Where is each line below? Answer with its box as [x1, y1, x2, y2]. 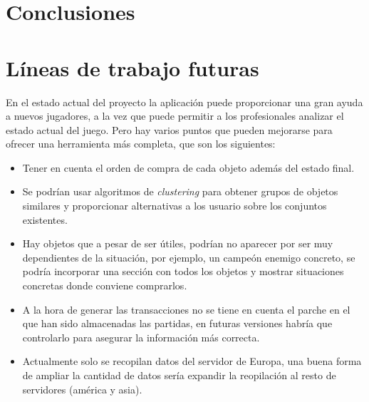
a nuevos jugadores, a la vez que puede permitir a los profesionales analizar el [6, 108, 344, 123]
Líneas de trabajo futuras [6, 53, 259, 82]
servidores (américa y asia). [22, 381, 142, 396]
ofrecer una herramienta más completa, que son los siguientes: [6, 136, 276, 151]
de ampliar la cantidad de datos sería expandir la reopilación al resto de [22, 368, 336, 382]
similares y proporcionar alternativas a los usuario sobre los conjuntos [22, 198, 327, 213]
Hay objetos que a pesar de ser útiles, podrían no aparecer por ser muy [22, 236, 333, 251]
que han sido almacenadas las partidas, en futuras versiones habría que [22, 316, 333, 331]
